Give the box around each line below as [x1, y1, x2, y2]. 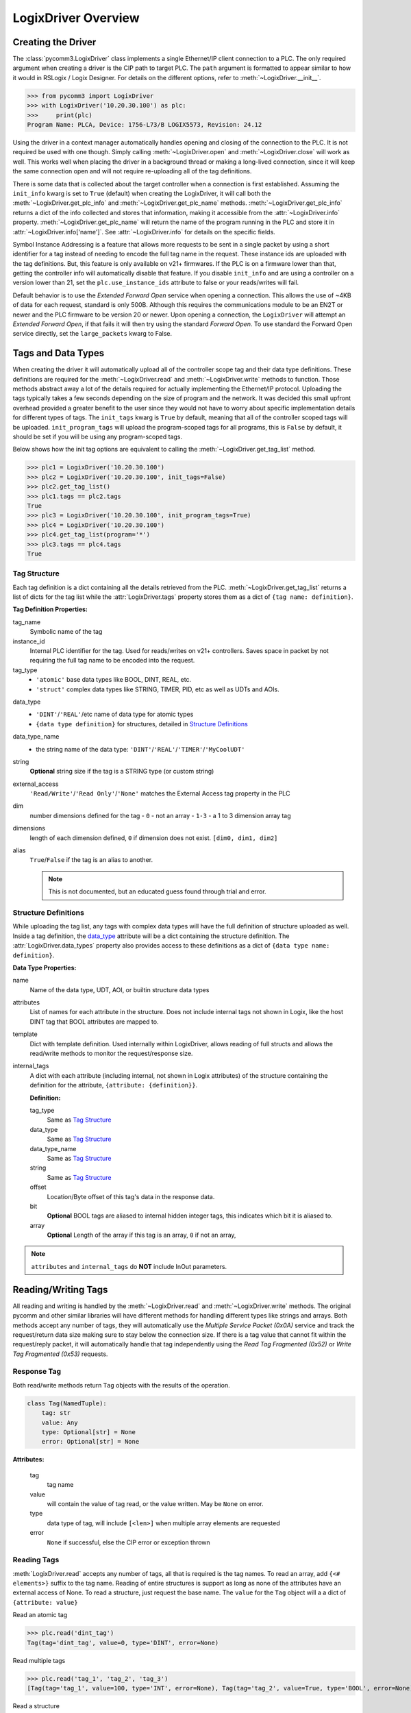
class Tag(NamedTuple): [27, 1399, 108, 1407]
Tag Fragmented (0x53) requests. [12, 1350, 108, 1358]
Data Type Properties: [12, 963, 77, 972]
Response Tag [12, 1367, 62, 1377]
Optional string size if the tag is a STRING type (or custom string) [29, 767, 214, 776]
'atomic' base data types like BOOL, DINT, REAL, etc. [36, 676, 192, 684]
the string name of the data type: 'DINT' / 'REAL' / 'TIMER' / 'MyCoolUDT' [36, 745, 245, 753]
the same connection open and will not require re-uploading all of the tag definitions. [12, 167, 252, 175]
